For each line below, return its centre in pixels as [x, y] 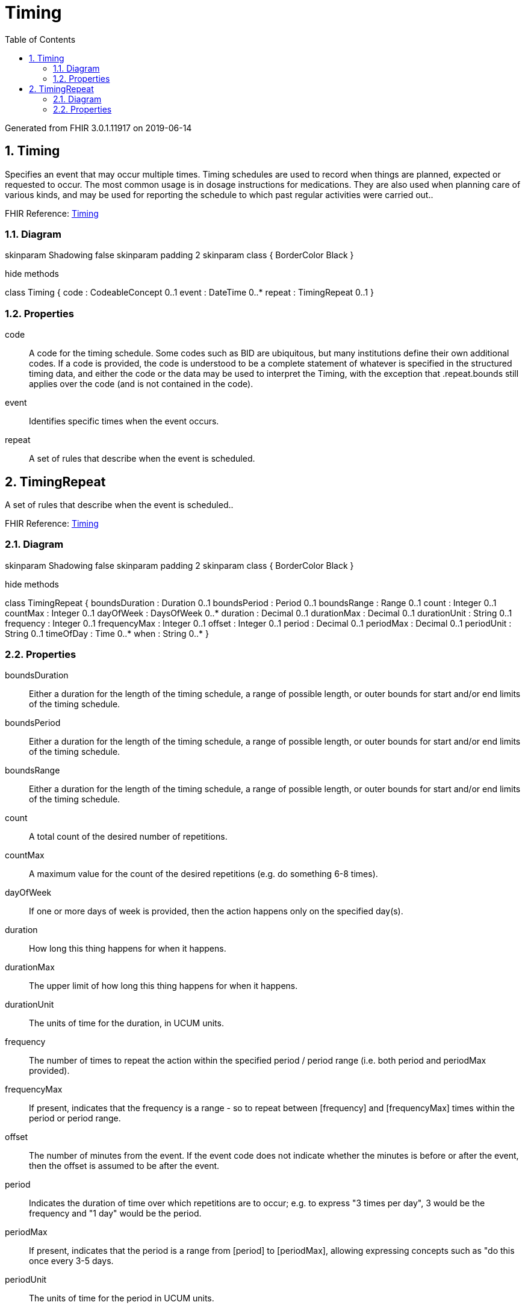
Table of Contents [40, 39]
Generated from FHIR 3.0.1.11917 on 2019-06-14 [98, 128]
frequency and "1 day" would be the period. [115, 1213]
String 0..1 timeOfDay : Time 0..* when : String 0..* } [107, 633]
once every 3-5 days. [71, 1261]
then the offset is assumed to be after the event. [124, 1166]
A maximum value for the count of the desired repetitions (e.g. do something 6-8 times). [203, 874]
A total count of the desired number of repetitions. [128, 837]
